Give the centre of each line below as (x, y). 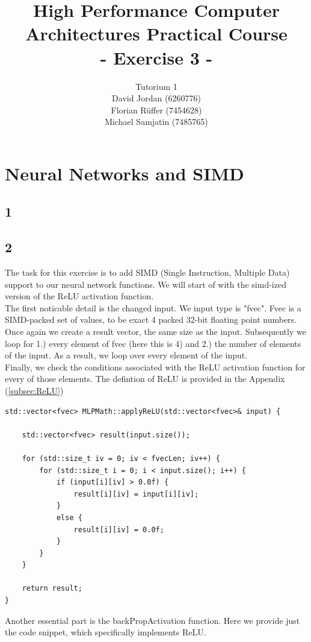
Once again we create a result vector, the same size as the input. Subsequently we (155, 332)
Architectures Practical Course (156, 33)
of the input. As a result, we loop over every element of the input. (126, 355)
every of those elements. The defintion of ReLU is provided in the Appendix (145, 379)
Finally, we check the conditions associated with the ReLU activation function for (155, 367)
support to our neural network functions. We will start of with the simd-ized (146, 284)
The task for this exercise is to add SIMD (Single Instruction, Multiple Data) (147, 272)
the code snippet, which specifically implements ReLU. (106, 632)
